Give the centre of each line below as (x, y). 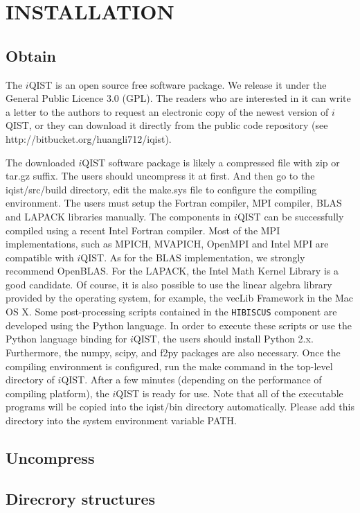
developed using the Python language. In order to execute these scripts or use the (179, 325)
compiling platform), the (57, 393)
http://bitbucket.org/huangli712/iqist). (89, 138)
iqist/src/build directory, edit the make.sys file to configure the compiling (161, 189)
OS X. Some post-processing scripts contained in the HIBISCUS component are (171, 312)
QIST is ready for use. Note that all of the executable (229, 393)
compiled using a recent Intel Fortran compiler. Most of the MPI (143, 230)
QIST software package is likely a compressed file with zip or (211, 162)
